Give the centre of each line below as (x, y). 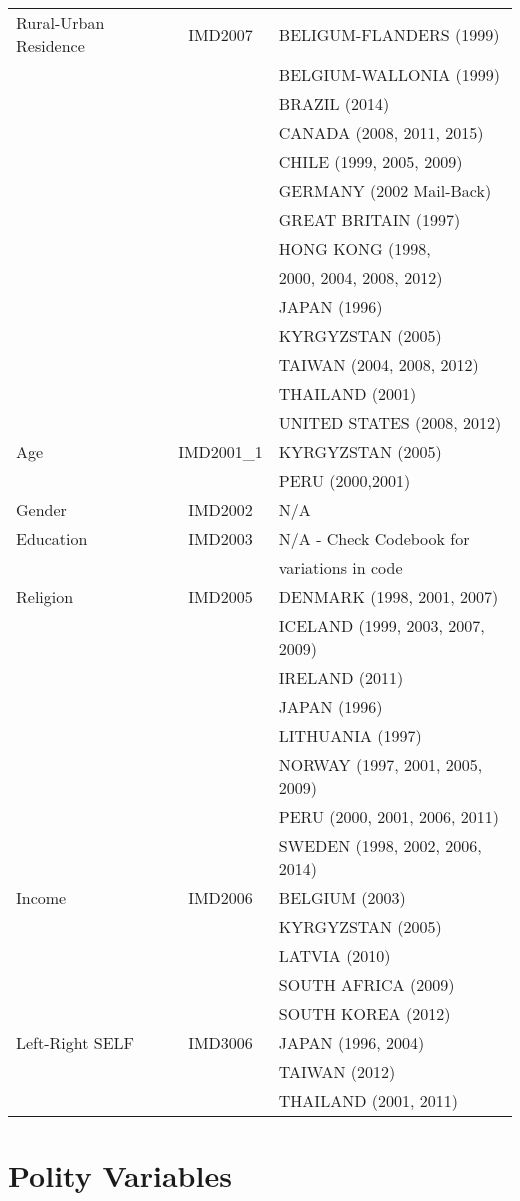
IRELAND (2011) (341, 677)
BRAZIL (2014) (334, 103)
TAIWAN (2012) (337, 1071)
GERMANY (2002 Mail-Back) (385, 190)
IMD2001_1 (220, 451)
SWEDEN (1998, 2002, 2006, (380, 845)
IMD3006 (220, 1042)
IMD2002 (220, 509)
